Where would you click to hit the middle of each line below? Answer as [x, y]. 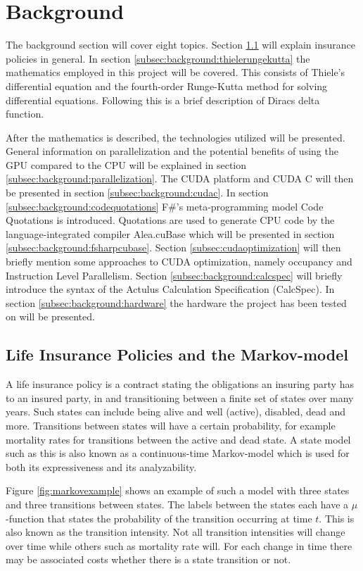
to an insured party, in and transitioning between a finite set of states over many [180, 397]
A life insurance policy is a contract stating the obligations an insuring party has [180, 384]
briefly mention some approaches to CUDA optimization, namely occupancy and [179, 262]
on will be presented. [50, 316]
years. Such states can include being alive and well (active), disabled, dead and [176, 412]
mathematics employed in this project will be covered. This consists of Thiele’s [176, 72]
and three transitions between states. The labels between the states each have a [177, 504]
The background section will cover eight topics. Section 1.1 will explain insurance [180, 45]
